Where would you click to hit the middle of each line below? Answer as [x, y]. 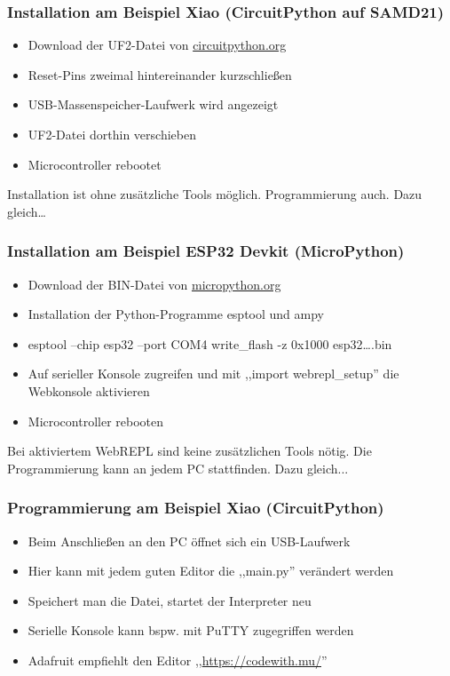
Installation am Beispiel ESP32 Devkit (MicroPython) [206, 251]
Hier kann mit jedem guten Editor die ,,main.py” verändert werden [211, 571]
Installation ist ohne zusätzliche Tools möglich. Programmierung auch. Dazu [215, 194]
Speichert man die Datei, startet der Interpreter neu [170, 600]
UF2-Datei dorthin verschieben [112, 134]
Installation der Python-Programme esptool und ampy [176, 314]
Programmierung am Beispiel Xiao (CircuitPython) [196, 508]
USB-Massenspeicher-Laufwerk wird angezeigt [153, 104]
